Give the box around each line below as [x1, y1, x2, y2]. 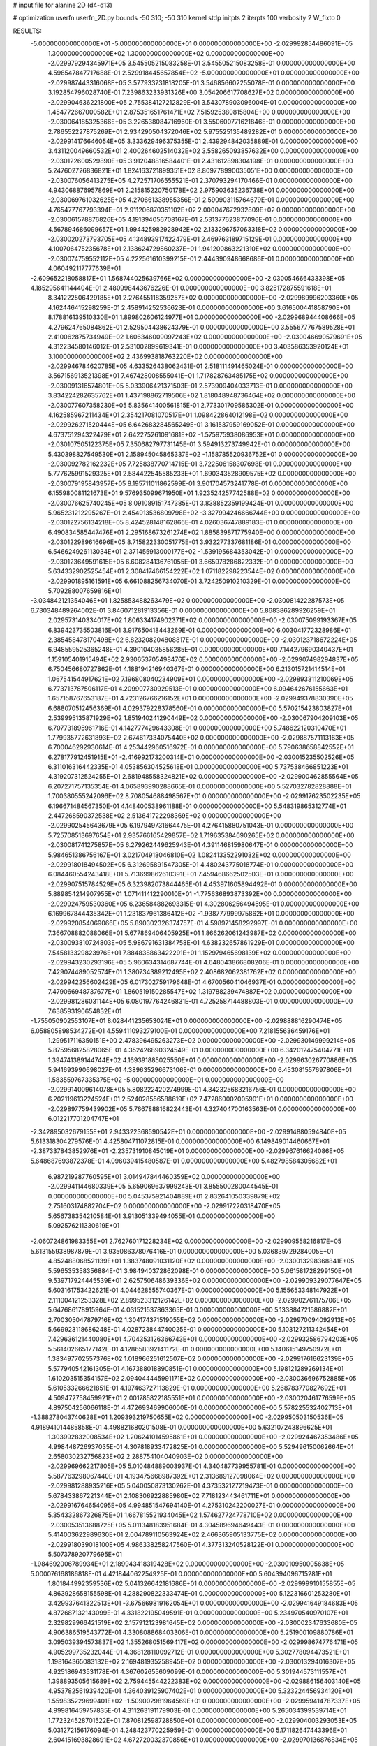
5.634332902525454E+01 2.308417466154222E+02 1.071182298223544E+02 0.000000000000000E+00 [47, 567, 355, 575]
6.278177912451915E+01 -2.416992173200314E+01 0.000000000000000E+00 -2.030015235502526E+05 [47, 753, 355, 761]
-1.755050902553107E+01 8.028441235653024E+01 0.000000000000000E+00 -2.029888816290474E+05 [30, 1017, 343, 1025]
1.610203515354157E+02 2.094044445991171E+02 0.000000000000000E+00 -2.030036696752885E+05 [47, 1374, 357, 1382]
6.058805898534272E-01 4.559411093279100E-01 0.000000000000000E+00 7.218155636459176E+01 [30, 1027, 330, 1035]
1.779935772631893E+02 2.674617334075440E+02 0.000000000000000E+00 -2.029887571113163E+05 [47, 733, 355, 742]
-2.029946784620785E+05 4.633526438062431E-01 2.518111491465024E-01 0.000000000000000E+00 [47, 362, 353, 370]
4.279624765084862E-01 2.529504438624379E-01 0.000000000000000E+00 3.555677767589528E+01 [47, 323, 355, 331]
